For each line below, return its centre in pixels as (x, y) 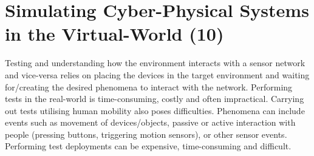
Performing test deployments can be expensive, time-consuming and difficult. (148, 146)
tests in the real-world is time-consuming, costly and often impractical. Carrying (155, 99)
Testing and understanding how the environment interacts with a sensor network (155, 63)
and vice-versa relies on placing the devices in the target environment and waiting (157, 74)
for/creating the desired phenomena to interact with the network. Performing (149, 86)
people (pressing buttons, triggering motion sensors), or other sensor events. (146, 134)
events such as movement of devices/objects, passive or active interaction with (150, 122)
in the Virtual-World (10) (114, 34)
